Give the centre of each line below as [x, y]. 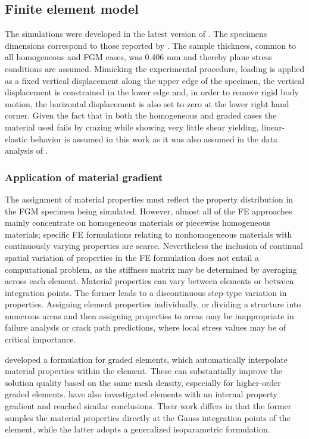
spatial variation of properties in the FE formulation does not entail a [132, 257]
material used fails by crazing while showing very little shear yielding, [132, 127]
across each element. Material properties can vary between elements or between [149, 281]
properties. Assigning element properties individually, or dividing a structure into [153, 304]
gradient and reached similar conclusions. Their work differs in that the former [148, 406]
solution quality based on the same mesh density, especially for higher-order [143, 382]
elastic [16, 138]
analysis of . [26, 150]
